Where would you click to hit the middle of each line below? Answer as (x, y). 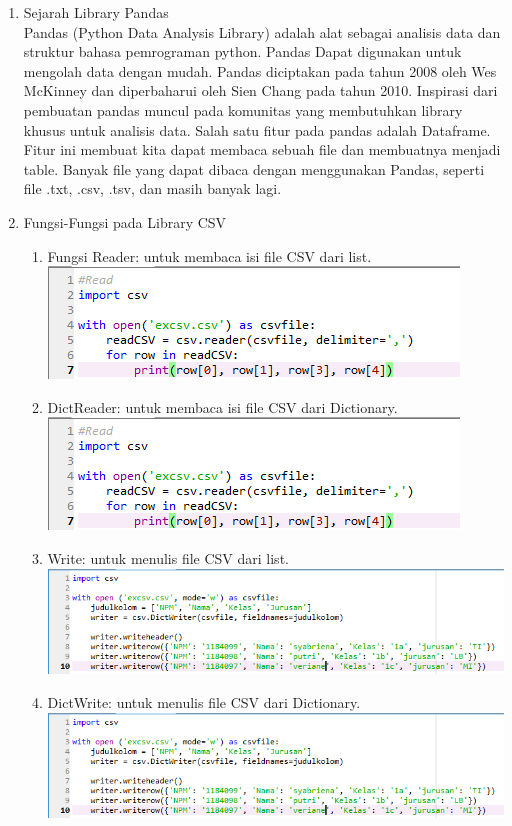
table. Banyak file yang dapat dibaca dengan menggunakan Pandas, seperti (254, 168)
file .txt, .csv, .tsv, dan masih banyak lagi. (152, 188)
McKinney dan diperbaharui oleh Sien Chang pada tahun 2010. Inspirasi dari (260, 90)
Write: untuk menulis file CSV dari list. (168, 557)
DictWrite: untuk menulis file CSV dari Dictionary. (204, 701)
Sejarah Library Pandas (96, 12)
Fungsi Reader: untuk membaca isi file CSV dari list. (209, 255)
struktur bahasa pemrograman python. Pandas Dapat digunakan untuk (242, 51)
